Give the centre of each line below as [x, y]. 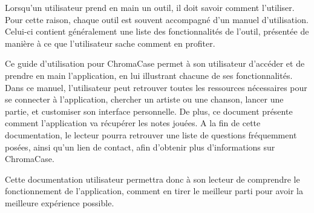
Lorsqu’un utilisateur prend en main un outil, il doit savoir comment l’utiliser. [150, 7]
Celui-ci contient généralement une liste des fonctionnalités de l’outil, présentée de [157, 31]
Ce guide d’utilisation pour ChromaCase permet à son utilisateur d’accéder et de [155, 63]
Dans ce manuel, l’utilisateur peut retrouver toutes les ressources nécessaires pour [156, 87]
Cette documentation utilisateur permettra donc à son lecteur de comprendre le [152, 179]
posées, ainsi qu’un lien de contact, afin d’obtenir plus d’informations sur [140, 147]
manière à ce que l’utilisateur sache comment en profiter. [110, 43]
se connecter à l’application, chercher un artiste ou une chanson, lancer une [144, 99]
